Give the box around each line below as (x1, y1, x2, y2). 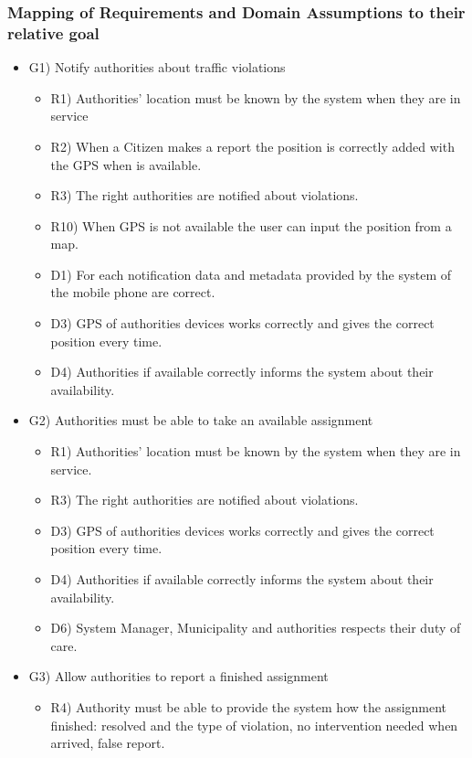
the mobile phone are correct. (50, 283, 215, 302)
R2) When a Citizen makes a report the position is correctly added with (50, 136, 455, 155)
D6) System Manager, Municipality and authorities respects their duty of (50, 618, 461, 637)
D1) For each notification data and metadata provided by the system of (50, 264, 452, 283)
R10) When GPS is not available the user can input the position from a (50, 216, 452, 235)
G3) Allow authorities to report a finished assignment (28, 667, 329, 686)
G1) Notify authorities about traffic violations (28, 58, 286, 77)
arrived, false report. (50, 733, 165, 753)
